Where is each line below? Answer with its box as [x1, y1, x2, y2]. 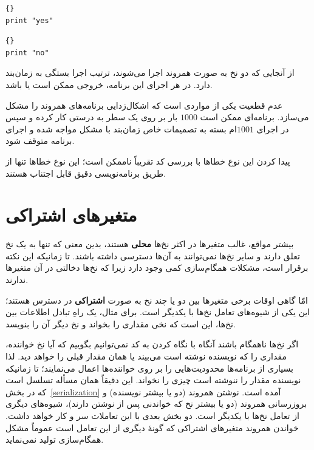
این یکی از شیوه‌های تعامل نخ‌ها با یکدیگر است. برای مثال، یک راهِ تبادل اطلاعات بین [5, 305, 310, 318]
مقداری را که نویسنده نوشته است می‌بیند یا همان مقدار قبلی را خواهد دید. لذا [5, 350, 287, 362]
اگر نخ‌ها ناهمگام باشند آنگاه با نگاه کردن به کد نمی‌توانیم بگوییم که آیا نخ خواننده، [5, 338, 299, 350]
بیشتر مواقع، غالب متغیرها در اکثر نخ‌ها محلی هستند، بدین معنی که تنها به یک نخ [5, 237, 294, 250]
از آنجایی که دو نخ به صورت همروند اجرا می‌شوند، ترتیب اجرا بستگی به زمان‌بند [5, 66, 295, 79]
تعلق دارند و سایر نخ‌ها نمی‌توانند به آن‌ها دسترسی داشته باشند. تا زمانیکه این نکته [5, 249, 300, 262]
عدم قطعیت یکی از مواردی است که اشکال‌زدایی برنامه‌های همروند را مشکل [5, 98, 283, 111]
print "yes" [5, 16, 53, 25]
